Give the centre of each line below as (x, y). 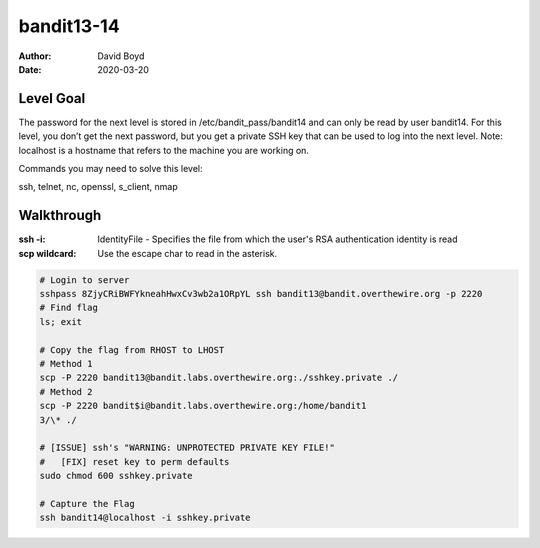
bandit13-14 (69, 26)
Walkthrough (60, 215)
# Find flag (69, 308)
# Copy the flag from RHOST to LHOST (132, 349)
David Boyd (121, 56)
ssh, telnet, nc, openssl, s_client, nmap (98, 187)
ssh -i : (32, 239)
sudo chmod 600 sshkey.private (116, 476)
